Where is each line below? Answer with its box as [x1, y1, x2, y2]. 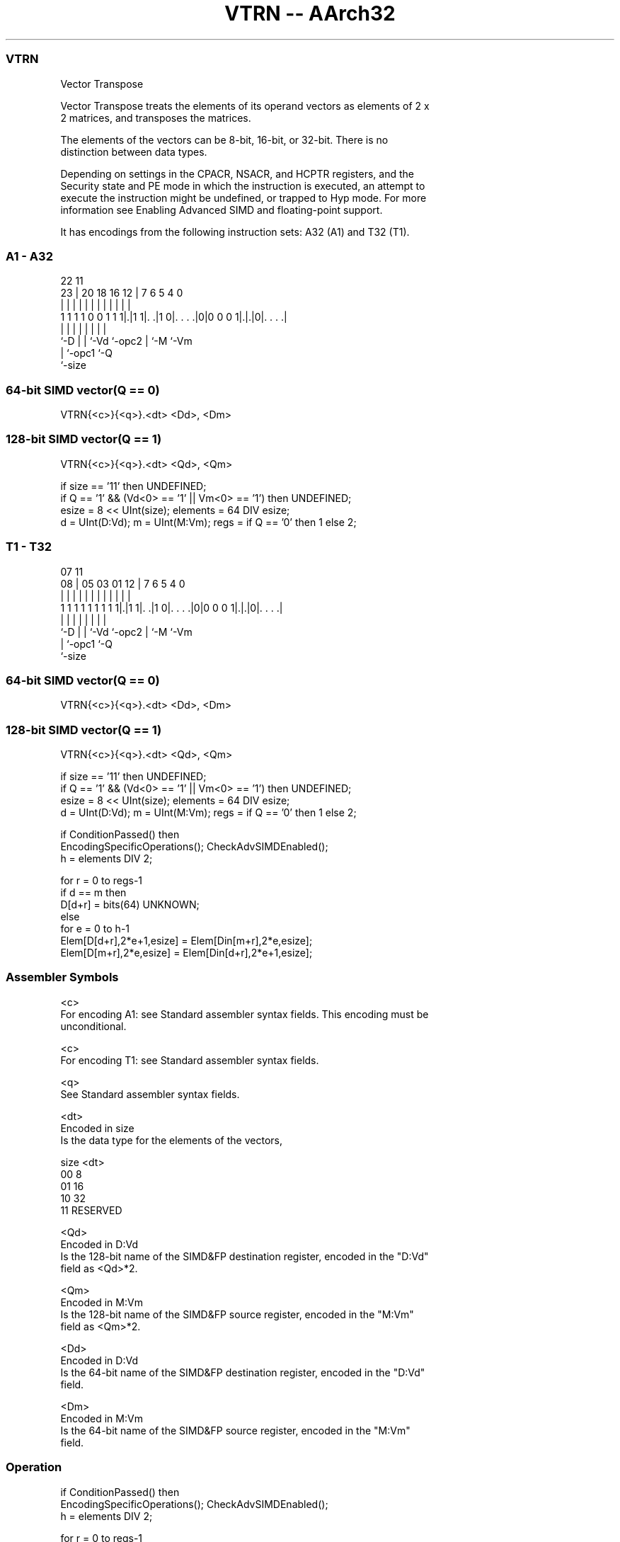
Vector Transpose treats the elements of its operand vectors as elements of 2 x [60, 99, 430, 112]
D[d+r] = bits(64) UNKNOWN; [60, 898, 200, 910]
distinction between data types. [60, 145, 207, 158]
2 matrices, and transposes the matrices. [60, 111, 251, 124]
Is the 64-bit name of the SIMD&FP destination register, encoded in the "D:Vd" [60, 1366, 425, 1378]
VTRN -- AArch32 [224, 1, 396, 25]
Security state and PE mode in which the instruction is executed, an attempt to [60, 179, 425, 192]
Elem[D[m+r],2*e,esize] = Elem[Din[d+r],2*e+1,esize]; [60, 947, 313, 959]
